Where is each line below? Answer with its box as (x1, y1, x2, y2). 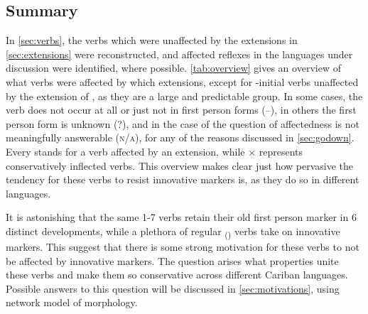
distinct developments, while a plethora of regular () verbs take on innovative (6, 223, 340, 240)
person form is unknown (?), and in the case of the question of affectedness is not (6, 116, 359, 131)
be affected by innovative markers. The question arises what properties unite (6, 253, 339, 268)
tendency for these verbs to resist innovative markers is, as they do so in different (6, 172, 359, 187)
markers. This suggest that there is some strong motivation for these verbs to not (6, 239, 359, 254)
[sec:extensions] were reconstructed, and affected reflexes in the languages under (6, 46, 353, 61)
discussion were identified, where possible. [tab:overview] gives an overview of (6, 60, 341, 75)
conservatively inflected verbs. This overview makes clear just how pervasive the (6, 158, 354, 173)
